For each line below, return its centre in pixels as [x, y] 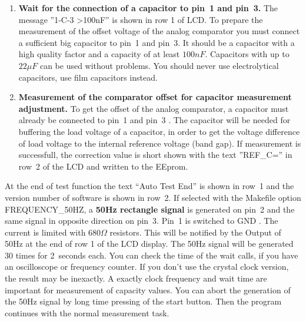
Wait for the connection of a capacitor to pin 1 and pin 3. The [148, 8]
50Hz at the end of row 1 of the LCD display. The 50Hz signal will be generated [149, 244]
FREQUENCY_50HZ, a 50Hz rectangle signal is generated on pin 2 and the [150, 209]
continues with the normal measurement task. [87, 312]
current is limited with [45, 232]
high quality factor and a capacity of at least [99, 54]
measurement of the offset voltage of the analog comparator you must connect [159, 31]
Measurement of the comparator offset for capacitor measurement [155, 97]
